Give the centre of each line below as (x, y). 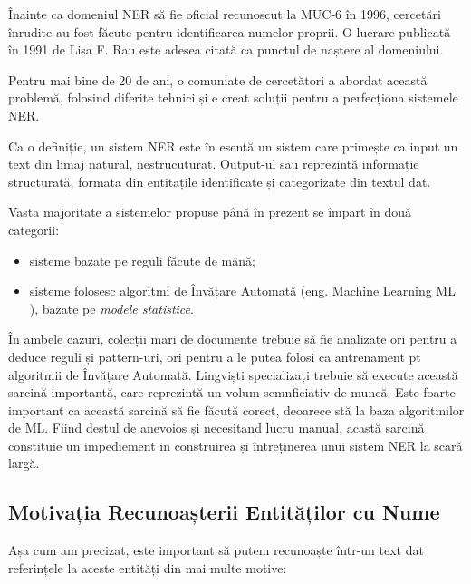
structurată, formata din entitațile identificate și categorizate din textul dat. (220, 181)
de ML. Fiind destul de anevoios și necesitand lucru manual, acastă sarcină (216, 428)
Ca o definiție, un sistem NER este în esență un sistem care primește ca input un (233, 146)
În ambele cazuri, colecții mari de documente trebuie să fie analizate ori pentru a (233, 339)
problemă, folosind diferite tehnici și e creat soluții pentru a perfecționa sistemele (233, 97)
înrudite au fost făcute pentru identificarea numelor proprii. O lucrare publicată (230, 31)
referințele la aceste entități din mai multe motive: (148, 567)
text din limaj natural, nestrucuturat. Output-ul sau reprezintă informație (214, 164)
